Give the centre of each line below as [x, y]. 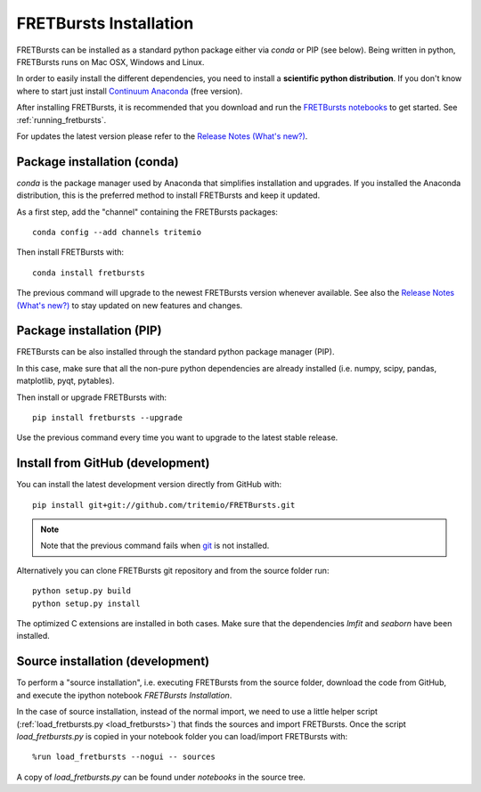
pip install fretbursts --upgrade [107, 417]
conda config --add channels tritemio [117, 232]
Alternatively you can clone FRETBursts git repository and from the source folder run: [173, 570]
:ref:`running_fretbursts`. [61, 119]
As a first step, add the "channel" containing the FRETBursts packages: [147, 212]
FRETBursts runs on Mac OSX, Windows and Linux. [110, 61]
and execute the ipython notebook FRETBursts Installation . [124, 695]
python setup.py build [82, 591]
